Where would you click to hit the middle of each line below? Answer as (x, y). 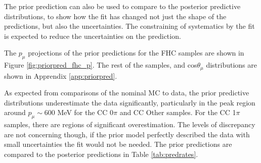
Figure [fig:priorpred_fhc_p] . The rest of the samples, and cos (101, 65)
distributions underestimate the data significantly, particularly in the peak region (130, 102)
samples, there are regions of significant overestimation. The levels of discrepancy (130, 124)
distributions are (231, 65)
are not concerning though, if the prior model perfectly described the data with (127, 134)
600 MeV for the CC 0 (79, 112)
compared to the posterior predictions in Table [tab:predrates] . (101, 154)
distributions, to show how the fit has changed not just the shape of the (115, 16)
